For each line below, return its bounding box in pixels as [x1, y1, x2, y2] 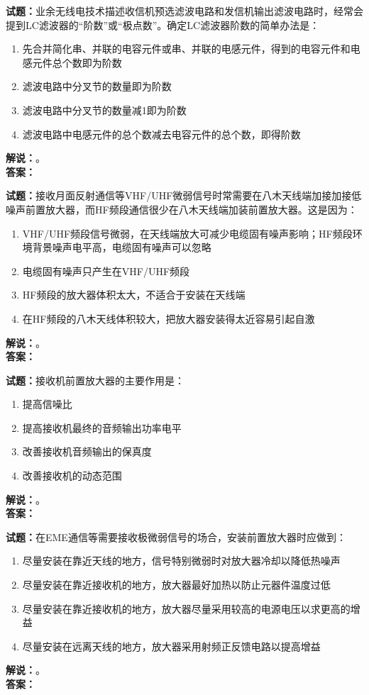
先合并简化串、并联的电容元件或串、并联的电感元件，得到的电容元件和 [22, 41, 351, 56]
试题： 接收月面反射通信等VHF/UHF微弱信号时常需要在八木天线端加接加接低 [6, 188, 362, 203]
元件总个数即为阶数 [32, 55, 122, 69]
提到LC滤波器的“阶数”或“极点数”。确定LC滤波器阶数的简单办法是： [6, 17, 320, 32]
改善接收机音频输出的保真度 [22, 444, 152, 459]
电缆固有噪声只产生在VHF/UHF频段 [22, 263, 190, 278]
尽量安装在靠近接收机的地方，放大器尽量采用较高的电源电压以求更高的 [22, 601, 351, 616]
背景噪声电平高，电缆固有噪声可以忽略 [32, 240, 211, 255]
